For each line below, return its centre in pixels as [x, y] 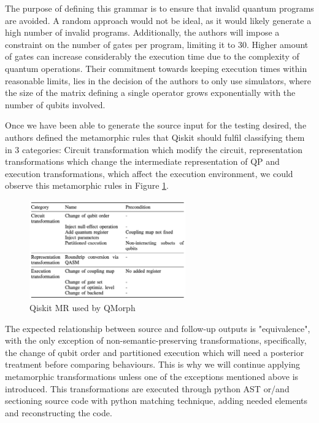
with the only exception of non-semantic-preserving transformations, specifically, [156, 340]
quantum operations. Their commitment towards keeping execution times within [156, 68]
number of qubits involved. [55, 104]
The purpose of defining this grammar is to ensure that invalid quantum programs [159, 8]
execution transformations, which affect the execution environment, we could [149, 173]
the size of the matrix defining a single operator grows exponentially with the [150, 93]
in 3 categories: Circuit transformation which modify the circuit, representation [154, 149]
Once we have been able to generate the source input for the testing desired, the [156, 125]
